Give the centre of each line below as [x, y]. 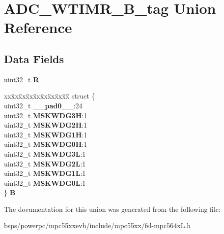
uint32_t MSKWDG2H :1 [46, 125]
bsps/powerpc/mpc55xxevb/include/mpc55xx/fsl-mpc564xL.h [98, 225]
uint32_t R [22, 79]
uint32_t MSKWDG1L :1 [45, 173]
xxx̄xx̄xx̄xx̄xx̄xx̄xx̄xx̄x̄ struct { [50, 96]
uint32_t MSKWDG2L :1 [45, 163]
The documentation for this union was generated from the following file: [112, 209]
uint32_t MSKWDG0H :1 [46, 144]
